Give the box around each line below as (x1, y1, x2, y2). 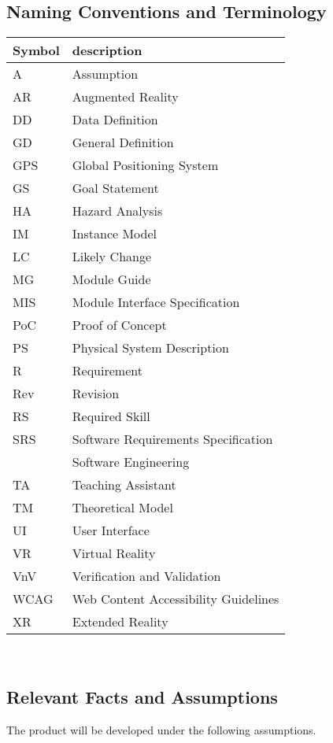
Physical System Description (72, 338, 229, 357)
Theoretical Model (72, 498, 173, 517)
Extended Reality (72, 612, 168, 631)
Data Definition (72, 110, 158, 129)
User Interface (72, 521, 150, 540)
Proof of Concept (72, 316, 167, 335)
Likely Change (72, 247, 152, 266)
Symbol (13, 41, 60, 60)
